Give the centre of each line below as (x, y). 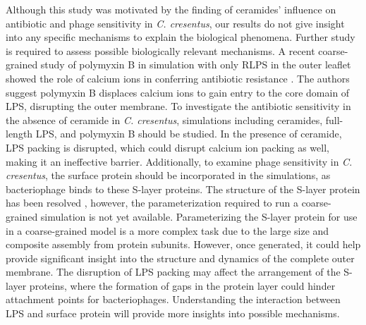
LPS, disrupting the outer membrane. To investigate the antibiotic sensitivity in (178, 106)
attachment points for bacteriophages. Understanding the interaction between (173, 299)
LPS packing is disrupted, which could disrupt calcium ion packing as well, (167, 147)
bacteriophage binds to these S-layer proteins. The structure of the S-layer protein (183, 189)
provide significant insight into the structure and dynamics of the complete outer (180, 258)
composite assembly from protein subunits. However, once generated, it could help (183, 244)
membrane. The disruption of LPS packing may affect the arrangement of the (173, 272)
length (19, 134)
